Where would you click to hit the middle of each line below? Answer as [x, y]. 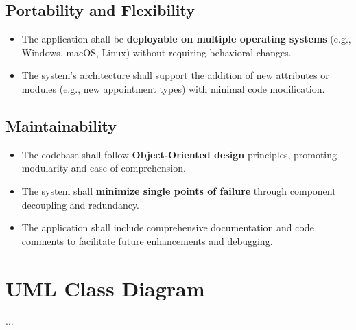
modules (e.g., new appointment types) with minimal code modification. [173, 88]
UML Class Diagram [105, 288]
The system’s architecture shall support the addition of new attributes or [175, 75]
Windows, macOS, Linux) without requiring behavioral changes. [156, 52]
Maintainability [61, 125]
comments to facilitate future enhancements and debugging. [147, 240]
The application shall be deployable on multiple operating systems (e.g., [186, 39]
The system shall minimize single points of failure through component [179, 190]
